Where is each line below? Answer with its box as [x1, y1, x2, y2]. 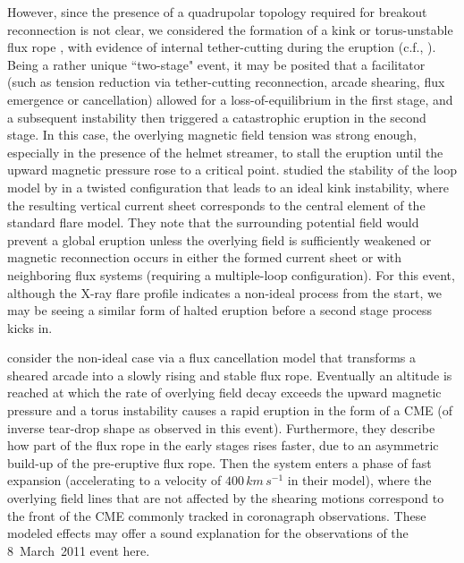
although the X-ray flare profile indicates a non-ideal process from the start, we [7, 283, 442, 302]
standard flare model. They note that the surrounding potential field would [7, 213, 419, 232]
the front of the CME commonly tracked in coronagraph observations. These [7, 506, 426, 525]
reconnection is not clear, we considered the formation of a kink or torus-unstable [7, 20, 453, 38]
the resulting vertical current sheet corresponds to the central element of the [7, 195, 426, 214]
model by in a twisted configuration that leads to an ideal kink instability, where [7, 177, 449, 196]
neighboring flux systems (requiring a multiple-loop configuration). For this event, [7, 265, 455, 284]
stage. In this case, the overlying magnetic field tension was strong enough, [7, 125, 417, 144]
